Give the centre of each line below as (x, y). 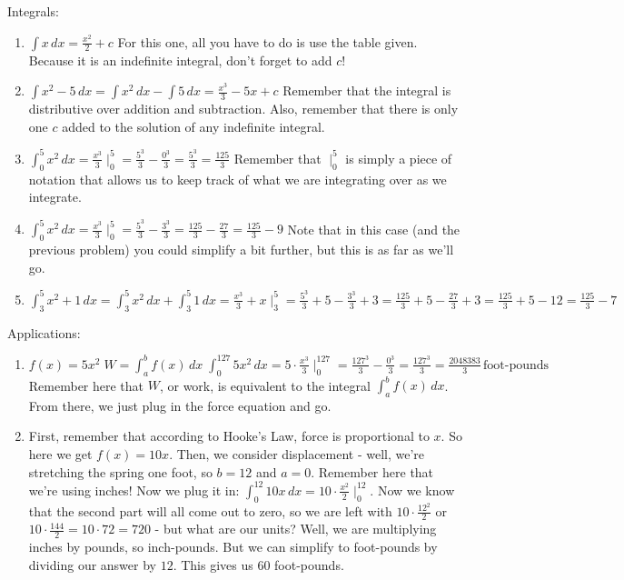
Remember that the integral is (367, 90)
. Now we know (412, 490)
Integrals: (33, 11)
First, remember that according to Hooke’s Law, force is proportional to (229, 436)
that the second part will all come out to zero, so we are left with (210, 510)
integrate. (55, 197)
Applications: (44, 332)
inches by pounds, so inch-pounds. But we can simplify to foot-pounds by (233, 547)
